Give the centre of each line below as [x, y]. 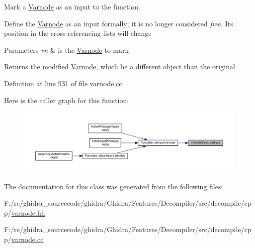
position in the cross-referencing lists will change [78, 33]
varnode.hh [28, 212]
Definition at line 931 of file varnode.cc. [64, 83]
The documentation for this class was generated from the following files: [114, 186]
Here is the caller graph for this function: [67, 100]
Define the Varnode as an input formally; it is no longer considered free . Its [119, 23]
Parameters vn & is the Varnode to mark [66, 50]
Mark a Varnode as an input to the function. [72, 6]
